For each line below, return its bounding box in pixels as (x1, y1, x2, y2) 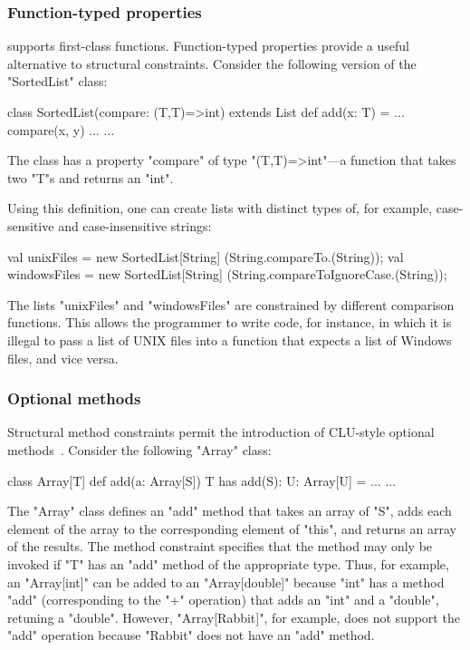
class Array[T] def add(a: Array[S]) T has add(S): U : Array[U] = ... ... (7, 471, 397, 490)
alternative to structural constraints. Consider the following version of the (7, 53, 417, 73)
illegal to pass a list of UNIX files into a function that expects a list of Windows (7, 330, 452, 349)
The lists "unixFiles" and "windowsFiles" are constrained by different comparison (7, 295, 455, 314)
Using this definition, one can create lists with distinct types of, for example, (7, 199, 433, 218)
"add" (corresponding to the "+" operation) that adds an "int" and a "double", (7, 590, 439, 609)
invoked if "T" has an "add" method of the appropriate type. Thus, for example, (7, 554, 449, 573)
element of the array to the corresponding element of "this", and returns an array (7, 519, 456, 538)
